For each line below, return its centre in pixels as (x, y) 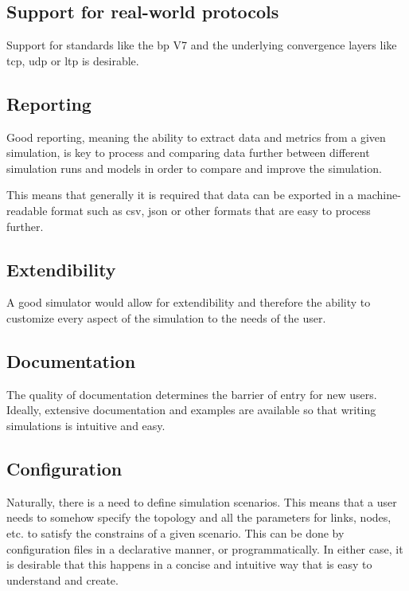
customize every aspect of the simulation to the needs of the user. (166, 317)
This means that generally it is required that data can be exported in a (180, 195)
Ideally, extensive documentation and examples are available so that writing (191, 410)
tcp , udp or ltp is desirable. (73, 60)
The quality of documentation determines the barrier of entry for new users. (192, 394)
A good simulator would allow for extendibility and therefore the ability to (189, 302)
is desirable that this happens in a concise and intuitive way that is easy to (189, 564)
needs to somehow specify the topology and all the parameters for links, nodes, (199, 517)
